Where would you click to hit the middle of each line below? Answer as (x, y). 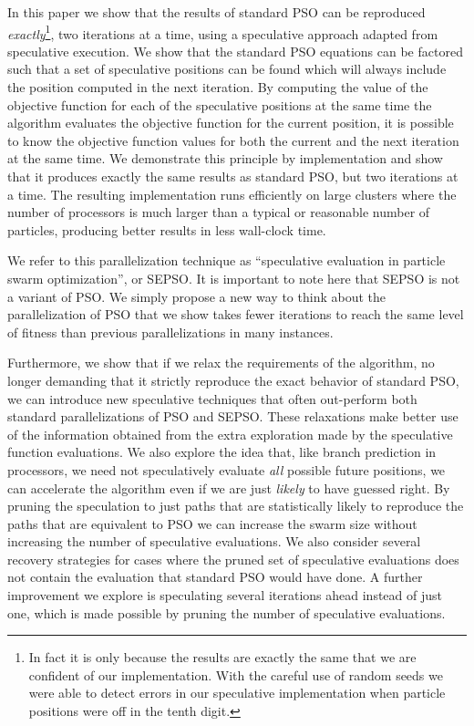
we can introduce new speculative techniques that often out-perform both (212, 398)
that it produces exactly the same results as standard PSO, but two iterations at (233, 176)
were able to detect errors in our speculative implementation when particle (237, 693)
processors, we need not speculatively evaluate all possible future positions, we (227, 469)
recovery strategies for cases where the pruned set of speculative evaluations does (233, 559)
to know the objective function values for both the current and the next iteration (233, 140)
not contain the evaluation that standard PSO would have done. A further (215, 577)
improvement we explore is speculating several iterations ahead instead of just (225, 595)
